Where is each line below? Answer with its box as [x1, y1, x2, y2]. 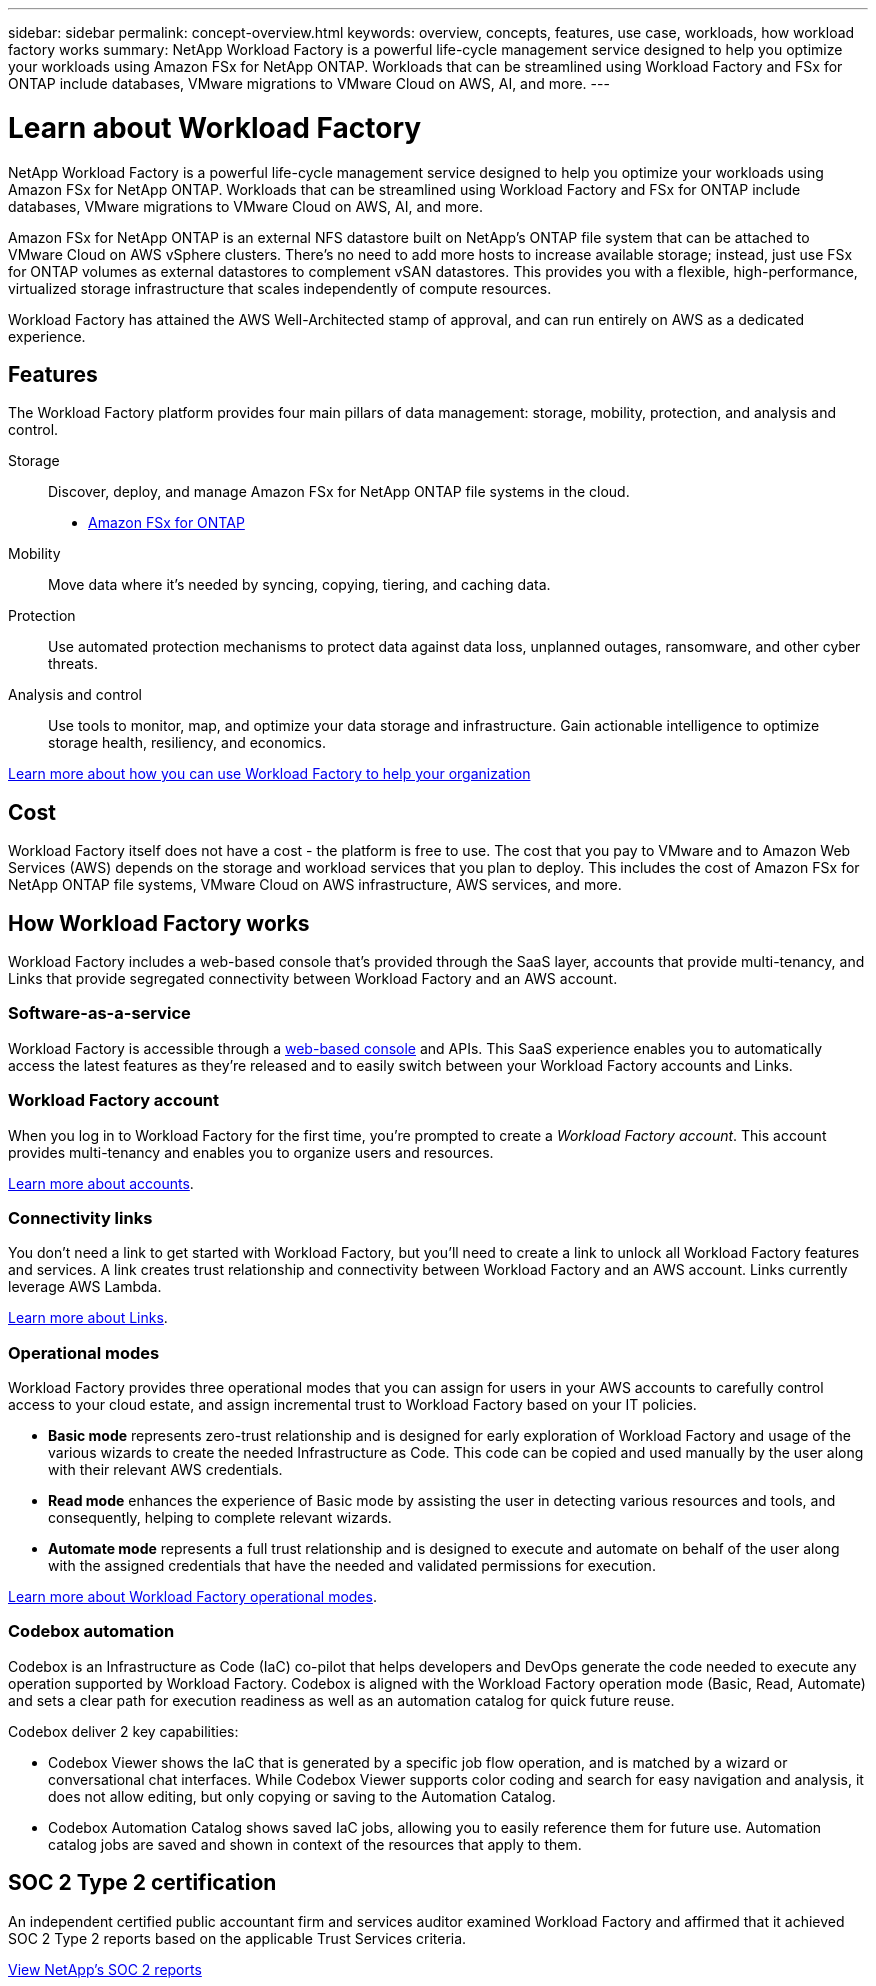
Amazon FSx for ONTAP [88, 514, 245, 532]
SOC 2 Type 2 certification [8, 1870, 277, 1896]
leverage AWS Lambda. [8, 1278, 162, 1296]
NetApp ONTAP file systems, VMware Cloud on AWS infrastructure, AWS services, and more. [8, 876, 622, 894]
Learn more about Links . [8, 1309, 168, 1327]
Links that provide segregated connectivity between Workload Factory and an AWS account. [8, 970, 618, 988]
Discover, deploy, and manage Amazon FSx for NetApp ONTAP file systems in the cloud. [48, 483, 630, 501]
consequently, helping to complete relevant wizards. [48, 1509, 392, 1527]
